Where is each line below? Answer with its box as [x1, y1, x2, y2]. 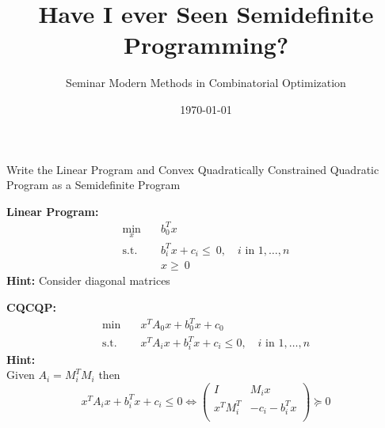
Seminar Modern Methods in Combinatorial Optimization [66, 74, 346, 91]
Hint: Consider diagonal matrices [6, 272, 170, 289]
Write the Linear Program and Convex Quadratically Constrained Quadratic [6, 161, 379, 177]
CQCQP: [6, 298, 56, 315]
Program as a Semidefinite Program [6, 176, 181, 193]
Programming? [123, 28, 289, 61]
